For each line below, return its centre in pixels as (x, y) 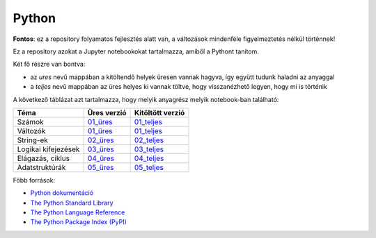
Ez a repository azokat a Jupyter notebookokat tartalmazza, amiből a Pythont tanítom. (136, 51)
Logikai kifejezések (48, 149)
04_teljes (149, 158)
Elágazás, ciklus (43, 158)
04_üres (101, 158)
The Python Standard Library (72, 203)
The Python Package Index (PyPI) (78, 222)
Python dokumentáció (62, 193)
